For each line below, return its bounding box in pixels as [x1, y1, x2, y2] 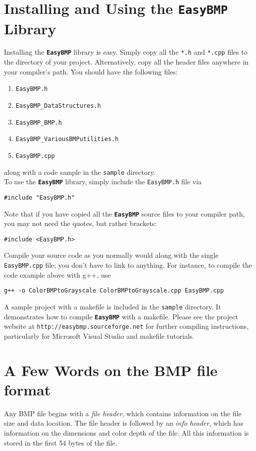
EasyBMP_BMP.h [15, 119, 62, 126]
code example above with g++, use [4, 269, 111, 280]
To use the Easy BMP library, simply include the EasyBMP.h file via [4, 176, 202, 187]
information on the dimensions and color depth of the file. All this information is [4, 428, 249, 438]
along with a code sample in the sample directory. [4, 166, 155, 177]
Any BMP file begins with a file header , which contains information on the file [4, 408, 242, 418]
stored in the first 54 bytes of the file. [4, 437, 117, 448]
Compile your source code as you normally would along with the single [4, 250, 219, 260]
